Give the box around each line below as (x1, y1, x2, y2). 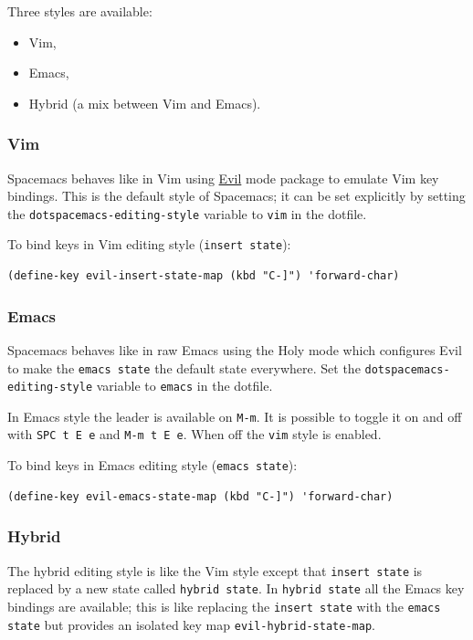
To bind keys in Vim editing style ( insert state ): (7, 235, 291, 254)
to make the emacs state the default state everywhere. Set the (7, 358, 361, 377)
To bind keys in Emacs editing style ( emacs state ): (7, 456, 298, 475)
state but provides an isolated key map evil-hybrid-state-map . (7, 614, 375, 634)
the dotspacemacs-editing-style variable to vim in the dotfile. (7, 204, 367, 223)
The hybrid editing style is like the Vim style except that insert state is (7, 561, 423, 580)
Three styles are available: (7, 2, 152, 20)
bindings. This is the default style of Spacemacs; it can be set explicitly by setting (7, 186, 466, 205)
